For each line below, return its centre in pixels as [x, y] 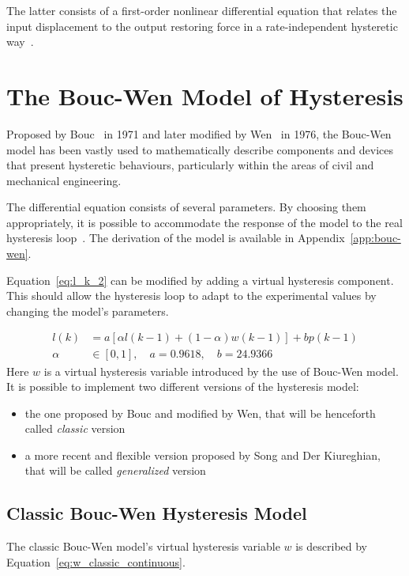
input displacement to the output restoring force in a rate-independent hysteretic [202, 26]
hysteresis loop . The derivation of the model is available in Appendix [176, 238]
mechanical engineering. [64, 180]
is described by [332, 546]
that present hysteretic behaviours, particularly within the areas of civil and [190, 165]
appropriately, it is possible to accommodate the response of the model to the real [204, 222]
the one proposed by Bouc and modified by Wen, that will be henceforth [200, 413]
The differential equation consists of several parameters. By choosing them [186, 207]
